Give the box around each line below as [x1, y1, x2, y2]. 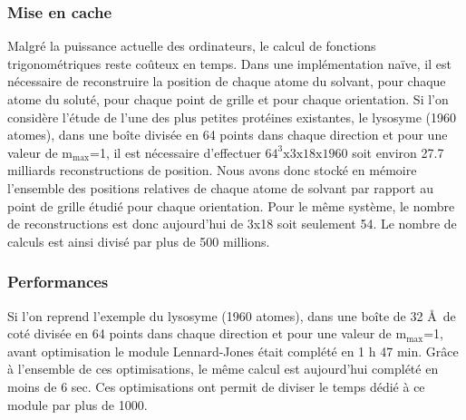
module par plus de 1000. [7, 395, 148, 414]
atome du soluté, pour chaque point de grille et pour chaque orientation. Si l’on [7, 90, 449, 108]
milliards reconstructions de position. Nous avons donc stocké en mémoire [7, 161, 417, 180]
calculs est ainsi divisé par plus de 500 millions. [7, 231, 270, 250]
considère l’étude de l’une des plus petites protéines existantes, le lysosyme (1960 [7, 107, 456, 126]
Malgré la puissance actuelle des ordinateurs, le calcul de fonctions [7, 36, 376, 55]
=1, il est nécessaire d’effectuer [90, 142, 261, 161]
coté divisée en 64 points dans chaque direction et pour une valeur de [7, 324, 392, 343]
